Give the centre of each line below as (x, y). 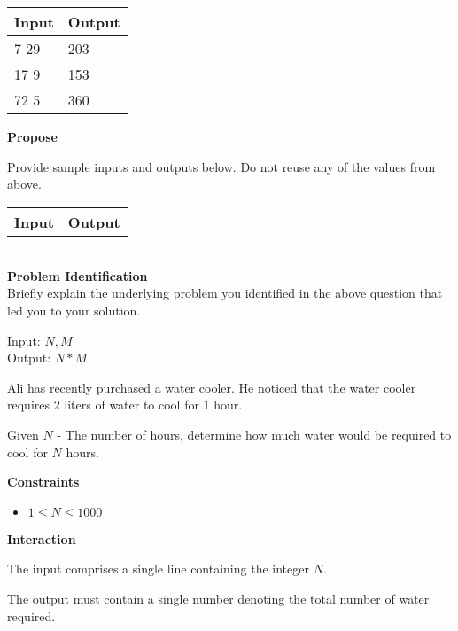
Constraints (43, 482)
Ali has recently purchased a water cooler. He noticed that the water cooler (212, 387)
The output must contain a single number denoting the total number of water (218, 598)
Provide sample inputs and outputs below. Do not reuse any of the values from (221, 166)
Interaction (42, 538)
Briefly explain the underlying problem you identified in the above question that (225, 293)
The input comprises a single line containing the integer (158, 569)
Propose (32, 136)
